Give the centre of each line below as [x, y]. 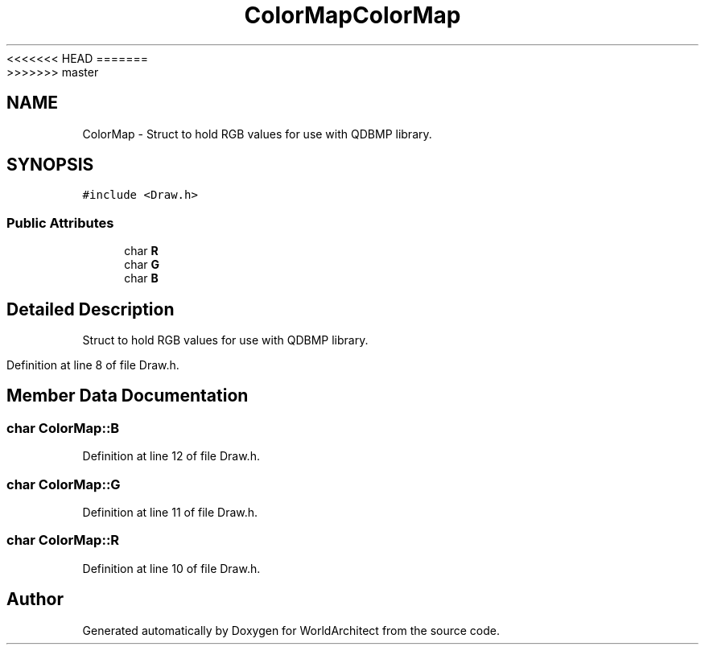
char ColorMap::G [64, 484]
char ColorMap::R [63, 540]
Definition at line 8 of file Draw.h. [93, 365]
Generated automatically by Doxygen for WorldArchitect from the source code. [291, 630]
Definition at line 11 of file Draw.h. [170, 512]
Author [35, 599]
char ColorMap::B [63, 428]
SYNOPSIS [50, 165]
